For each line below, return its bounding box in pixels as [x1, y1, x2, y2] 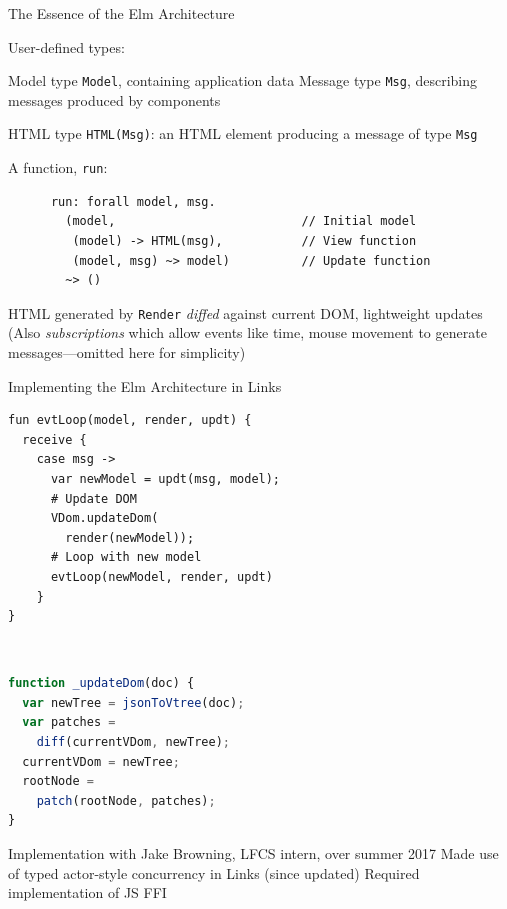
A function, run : [8, 157, 108, 178]
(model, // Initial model [65, 214, 417, 229]
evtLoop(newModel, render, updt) [50, 569, 273, 584]
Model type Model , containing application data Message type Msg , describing [8, 70, 478, 91]
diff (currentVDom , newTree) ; [36, 735, 230, 750]
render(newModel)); [65, 530, 195, 545]
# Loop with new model [50, 550, 202, 565]
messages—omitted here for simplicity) [8, 341, 246, 362]
